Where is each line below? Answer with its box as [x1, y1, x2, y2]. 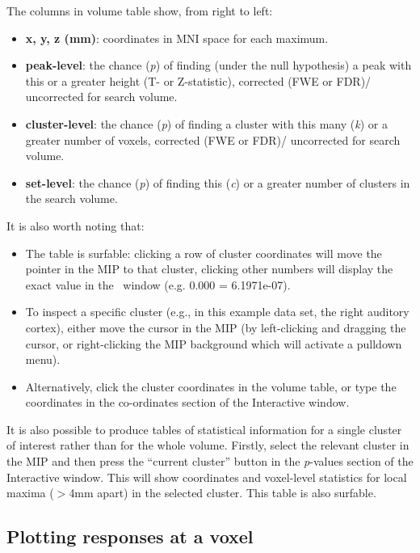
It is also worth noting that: [6, 217, 145, 234]
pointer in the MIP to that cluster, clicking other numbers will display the [25, 260, 393, 277]
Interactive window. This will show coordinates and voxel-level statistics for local [6, 468, 407, 485]
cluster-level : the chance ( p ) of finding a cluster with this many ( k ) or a [25, 115, 388, 132]
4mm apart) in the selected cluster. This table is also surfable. [69, 484, 376, 501]
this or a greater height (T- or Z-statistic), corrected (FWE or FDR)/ [25, 72, 372, 89]
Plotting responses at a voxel [6, 524, 254, 549]
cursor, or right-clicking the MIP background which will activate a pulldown [25, 335, 402, 352]
